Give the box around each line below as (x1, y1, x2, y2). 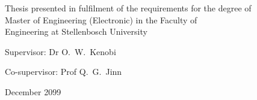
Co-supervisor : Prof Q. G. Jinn (5, 65, 122, 78)
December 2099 (5, 85, 61, 98)
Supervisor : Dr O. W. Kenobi (5, 45, 116, 57)
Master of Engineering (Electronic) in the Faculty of (5, 13, 197, 26)
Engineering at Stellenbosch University (5, 25, 147, 38)
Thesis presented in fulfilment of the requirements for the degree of (5, 2, 252, 14)
